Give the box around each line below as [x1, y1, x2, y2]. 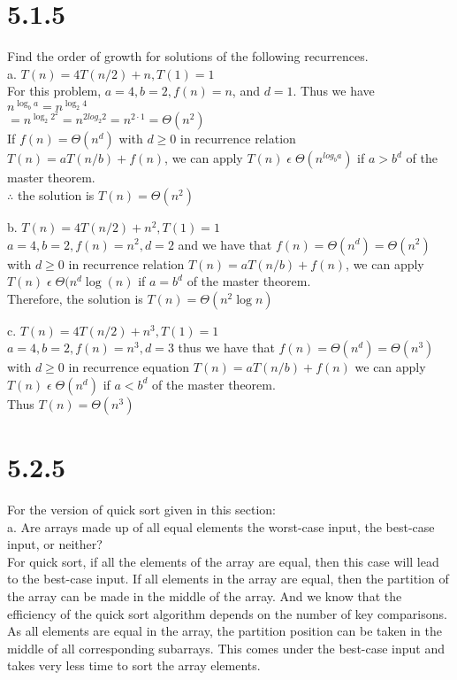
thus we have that [178, 338, 275, 357]
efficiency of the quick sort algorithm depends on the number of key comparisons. [7, 604, 447, 622]
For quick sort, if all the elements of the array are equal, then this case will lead [7, 552, 439, 570]
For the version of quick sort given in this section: [7, 500, 276, 519]
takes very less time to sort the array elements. [7, 656, 261, 675]
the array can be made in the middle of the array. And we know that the [7, 587, 402, 606]
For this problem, [7, 81, 102, 100]
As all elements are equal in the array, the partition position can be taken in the [7, 622, 442, 640]
